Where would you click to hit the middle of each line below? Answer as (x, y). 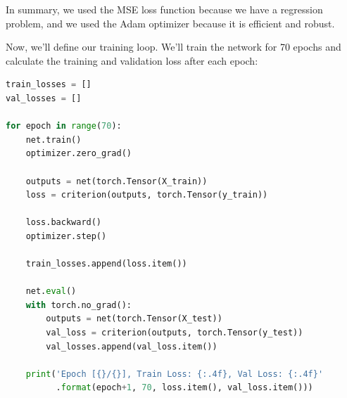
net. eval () (51, 291)
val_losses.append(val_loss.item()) (132, 346)
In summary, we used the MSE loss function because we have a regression (164, 9)
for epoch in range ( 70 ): (64, 126)
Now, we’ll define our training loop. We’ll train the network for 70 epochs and (173, 47)
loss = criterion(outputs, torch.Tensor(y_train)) (147, 195)
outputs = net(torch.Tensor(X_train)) (116, 181)
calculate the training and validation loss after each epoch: (132, 60)
